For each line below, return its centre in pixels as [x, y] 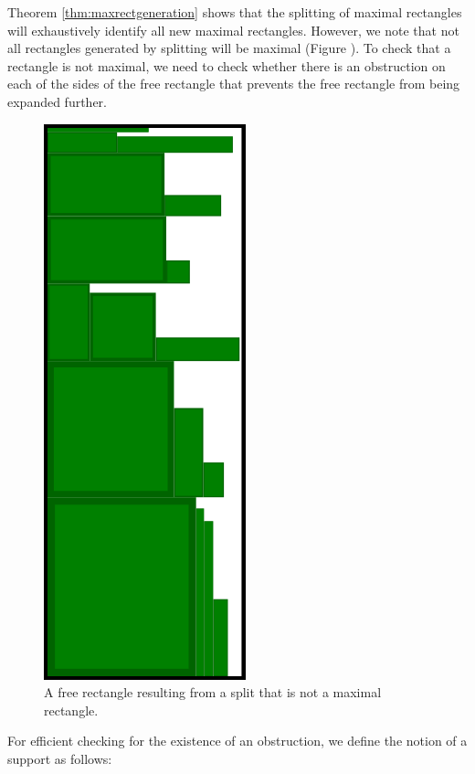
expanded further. [58, 101]
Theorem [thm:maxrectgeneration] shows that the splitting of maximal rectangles [235, 12]
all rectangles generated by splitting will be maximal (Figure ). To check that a [229, 48]
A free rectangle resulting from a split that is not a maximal [213, 692]
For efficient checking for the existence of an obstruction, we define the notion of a [237, 741]
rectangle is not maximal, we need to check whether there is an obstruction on [227, 65]
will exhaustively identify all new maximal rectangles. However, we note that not [233, 30]
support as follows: [60, 758]
